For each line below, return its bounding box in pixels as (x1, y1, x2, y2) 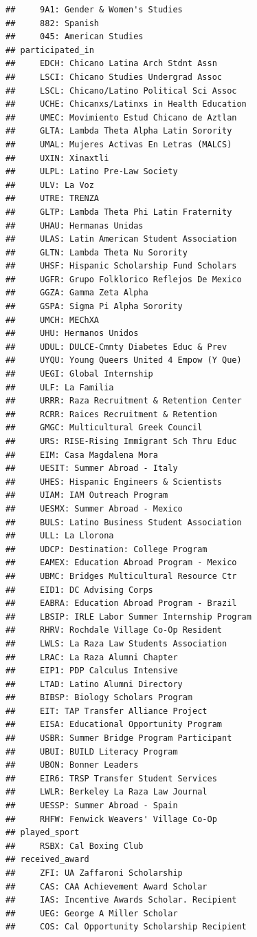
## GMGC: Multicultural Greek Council (5, 423, 203, 433)
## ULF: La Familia (5, 382, 114, 392)
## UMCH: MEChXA (5, 315, 100, 325)
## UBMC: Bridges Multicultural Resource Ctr (5, 571, 237, 581)
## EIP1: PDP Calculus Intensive (5, 666, 178, 676)
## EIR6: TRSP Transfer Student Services (5, 773, 217, 783)
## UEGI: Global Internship (5, 369, 153, 379)
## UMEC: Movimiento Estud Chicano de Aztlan (5, 112, 237, 123)
